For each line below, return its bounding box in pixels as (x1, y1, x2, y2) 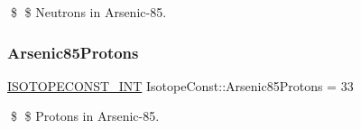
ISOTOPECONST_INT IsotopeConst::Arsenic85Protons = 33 (7, 76, 354, 95)
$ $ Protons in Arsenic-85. (10, 106, 160, 125)
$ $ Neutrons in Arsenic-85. (10, 3, 167, 21)
